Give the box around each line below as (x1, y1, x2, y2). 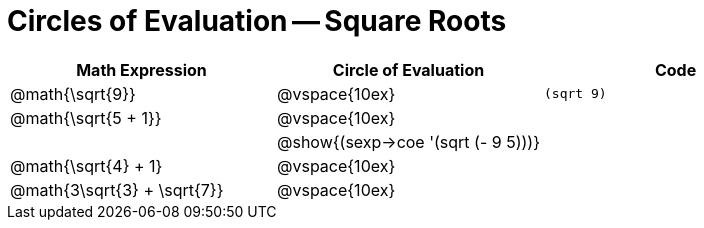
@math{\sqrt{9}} (10, 83, 136, 104)
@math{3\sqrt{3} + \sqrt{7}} (10, 179, 224, 200)
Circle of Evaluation (332, 59, 485, 80)
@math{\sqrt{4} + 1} (10, 155, 163, 176)
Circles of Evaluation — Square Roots (7, 4, 507, 38)
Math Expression (76, 59, 207, 80)
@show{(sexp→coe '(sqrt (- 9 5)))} (277, 131, 541, 152)
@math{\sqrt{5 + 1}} (10, 107, 162, 128)
